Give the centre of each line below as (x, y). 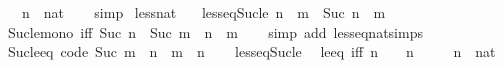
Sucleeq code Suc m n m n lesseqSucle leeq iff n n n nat (251, 51)
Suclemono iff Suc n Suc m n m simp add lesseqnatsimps (215, 31)
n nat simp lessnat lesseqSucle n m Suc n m (203, 12)
